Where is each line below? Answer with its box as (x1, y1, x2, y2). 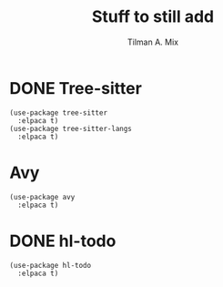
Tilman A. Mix (127, 36, 179, 47)
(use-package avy (9, 192, 76, 201)
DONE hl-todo (9, 231, 117, 251)
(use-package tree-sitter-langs (9, 124, 132, 133)
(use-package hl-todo (9, 261, 92, 270)
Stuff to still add (91, 6, 215, 27)
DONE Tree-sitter (9, 77, 143, 98)
